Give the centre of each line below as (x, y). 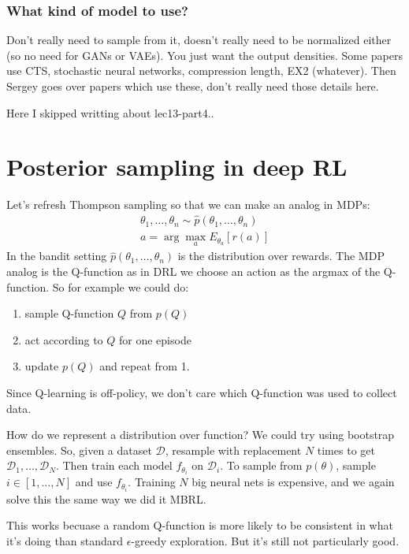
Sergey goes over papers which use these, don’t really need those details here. (193, 86)
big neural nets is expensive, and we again (293, 482)
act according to (64, 339)
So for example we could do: (121, 286)
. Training (152, 482)
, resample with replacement (233, 450)
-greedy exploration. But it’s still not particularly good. (265, 540)
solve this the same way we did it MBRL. (106, 498)
